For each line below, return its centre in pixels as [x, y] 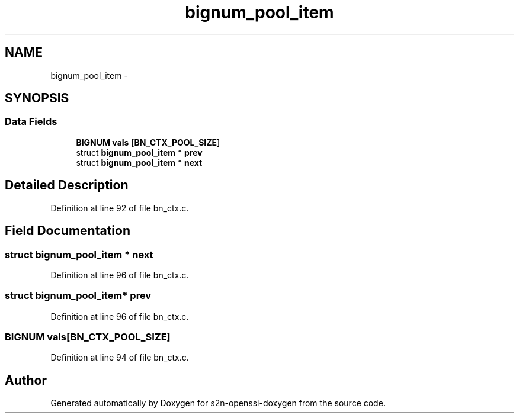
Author [26, 380]
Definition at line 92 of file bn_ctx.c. [120, 208]
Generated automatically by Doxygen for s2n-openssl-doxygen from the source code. [218, 403]
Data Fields [31, 122]
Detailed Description [67, 185]
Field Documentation [68, 231]
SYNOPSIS [37, 98]
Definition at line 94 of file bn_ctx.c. [120, 358]
